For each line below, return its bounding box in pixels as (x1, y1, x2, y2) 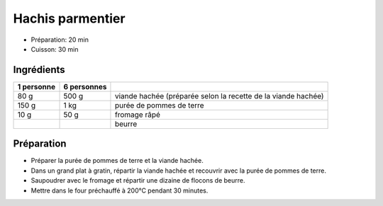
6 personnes (63, 81, 107, 91)
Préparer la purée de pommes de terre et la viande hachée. (30, 156, 204, 165)
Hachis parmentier (13, 11, 126, 26)
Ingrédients (13, 64, 65, 76)
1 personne (17, 81, 56, 91)
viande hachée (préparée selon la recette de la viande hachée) (114, 91, 324, 101)
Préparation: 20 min (30, 35, 89, 44)
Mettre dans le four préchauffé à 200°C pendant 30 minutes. (30, 186, 209, 195)
